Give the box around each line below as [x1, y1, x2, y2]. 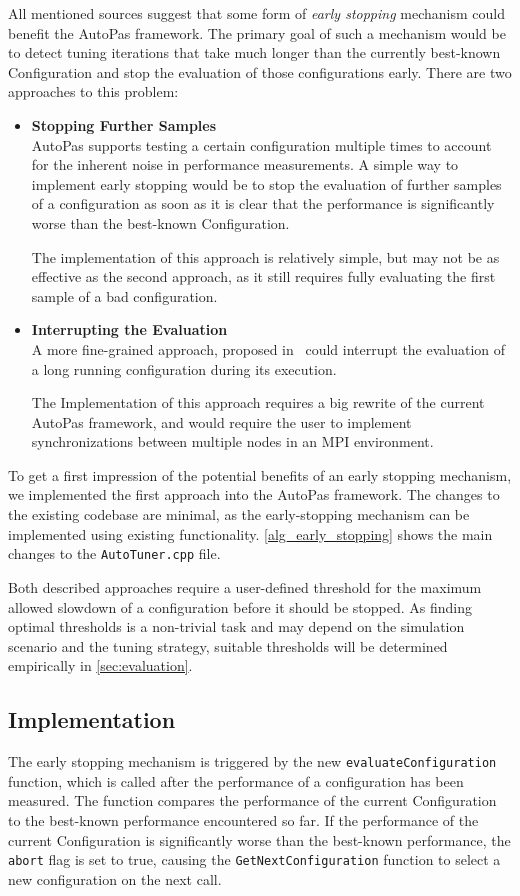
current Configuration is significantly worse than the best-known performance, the [8, 829, 511, 850]
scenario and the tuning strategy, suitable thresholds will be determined [8, 635, 448, 656]
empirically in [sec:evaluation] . [8, 655, 193, 676]
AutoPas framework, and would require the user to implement [31, 411, 412, 432]
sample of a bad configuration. [31, 285, 218, 306]
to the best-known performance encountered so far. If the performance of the [8, 809, 479, 830]
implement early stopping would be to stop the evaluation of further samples [31, 173, 502, 194]
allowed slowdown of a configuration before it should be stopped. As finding [8, 596, 472, 617]
